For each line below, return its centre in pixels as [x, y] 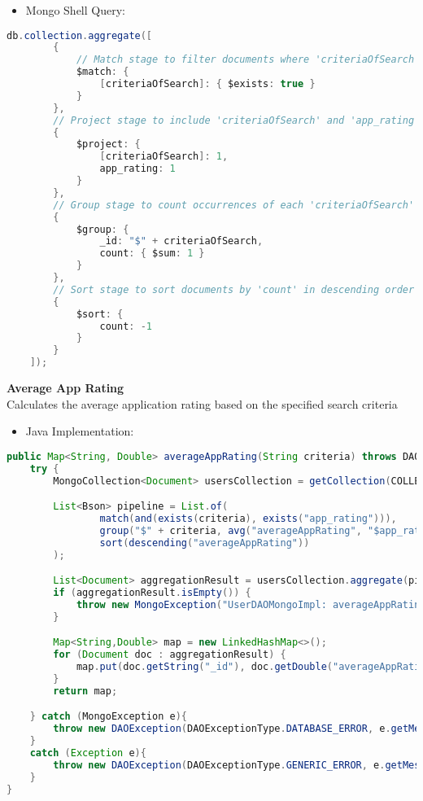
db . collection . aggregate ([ [80, 35]
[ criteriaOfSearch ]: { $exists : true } [207, 84]
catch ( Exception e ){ [88, 753]
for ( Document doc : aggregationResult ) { [170, 655]
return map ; [85, 691]
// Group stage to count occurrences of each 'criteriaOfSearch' [234, 205]
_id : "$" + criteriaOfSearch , [181, 241]
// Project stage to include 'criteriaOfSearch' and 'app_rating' [237, 120]
